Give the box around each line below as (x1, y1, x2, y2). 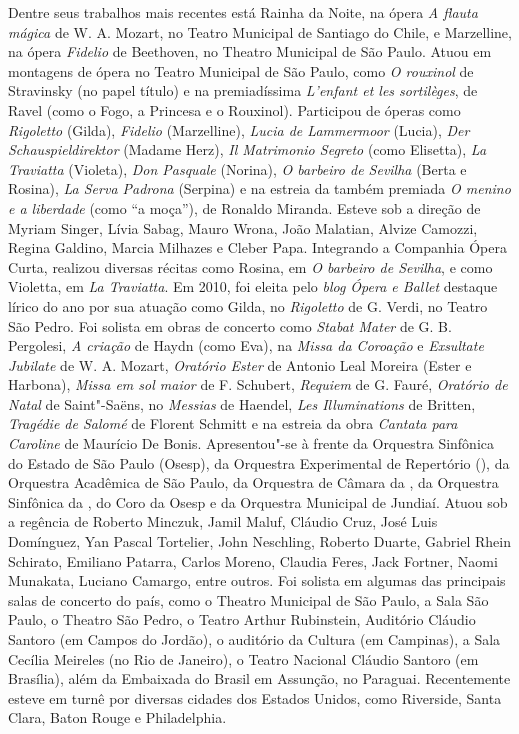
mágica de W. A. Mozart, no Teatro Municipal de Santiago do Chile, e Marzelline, (8, 21, 512, 42)
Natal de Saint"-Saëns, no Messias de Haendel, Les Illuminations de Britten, (8, 393, 476, 414)
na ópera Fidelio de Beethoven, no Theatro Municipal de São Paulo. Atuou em (8, 41, 492, 62)
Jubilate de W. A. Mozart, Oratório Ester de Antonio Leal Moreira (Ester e (8, 354, 472, 375)
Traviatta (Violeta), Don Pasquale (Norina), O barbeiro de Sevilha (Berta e (8, 158, 467, 179)
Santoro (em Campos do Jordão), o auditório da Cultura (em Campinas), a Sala (8, 629, 501, 649)
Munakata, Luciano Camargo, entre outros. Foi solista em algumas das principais (8, 570, 506, 591)
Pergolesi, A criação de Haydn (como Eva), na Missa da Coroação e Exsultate (8, 335, 484, 356)
